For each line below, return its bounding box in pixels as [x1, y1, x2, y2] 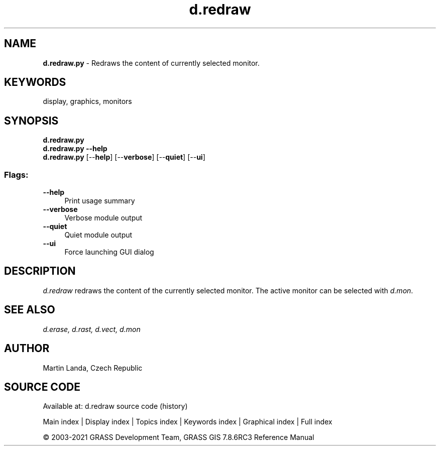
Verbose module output [64, 213, 143, 222]
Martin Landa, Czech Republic [43, 363, 143, 372]
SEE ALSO [4, 303, 55, 316]
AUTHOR [4, 342, 50, 355]
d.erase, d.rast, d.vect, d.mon [43, 324, 141, 333]
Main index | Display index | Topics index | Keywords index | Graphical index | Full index [43, 417, 333, 426]
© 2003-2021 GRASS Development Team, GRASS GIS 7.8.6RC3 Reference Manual [43, 433, 314, 442]
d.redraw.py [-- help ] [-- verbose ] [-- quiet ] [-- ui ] [43, 153, 205, 162]
